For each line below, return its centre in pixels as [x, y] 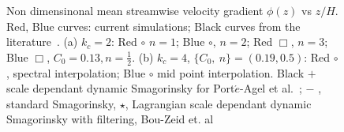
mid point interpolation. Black [231, 72]
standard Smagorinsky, [62, 103]
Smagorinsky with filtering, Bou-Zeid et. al [110, 119]
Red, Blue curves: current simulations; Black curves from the [153, 26]
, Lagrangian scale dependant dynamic [218, 103]
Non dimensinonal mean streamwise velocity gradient [135, 10]
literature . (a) [42, 41]
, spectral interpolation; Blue [76, 72]
